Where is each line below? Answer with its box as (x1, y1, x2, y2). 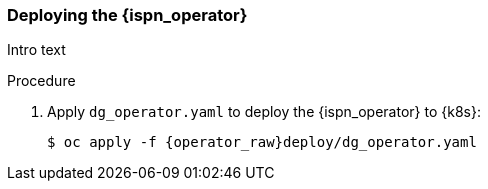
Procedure (7, 72, 76, 90)
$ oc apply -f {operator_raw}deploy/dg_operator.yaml (47, 134, 477, 151)
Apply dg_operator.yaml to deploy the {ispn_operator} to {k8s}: (47, 103, 481, 121)
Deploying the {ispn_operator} (7, 5, 248, 25)
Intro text (7, 41, 66, 59)
